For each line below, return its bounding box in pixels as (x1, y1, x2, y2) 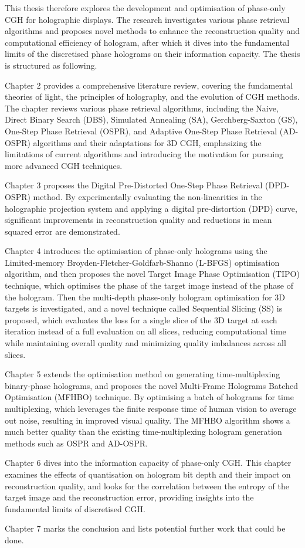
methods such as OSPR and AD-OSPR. (5, 437, 148, 449)
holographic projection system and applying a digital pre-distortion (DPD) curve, (5, 202, 297, 214)
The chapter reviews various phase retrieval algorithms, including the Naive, (5, 102, 279, 114)
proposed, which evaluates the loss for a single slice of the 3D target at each (5, 313, 277, 326)
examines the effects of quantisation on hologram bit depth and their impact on (5, 468, 291, 480)
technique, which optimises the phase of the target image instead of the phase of (5, 279, 293, 292)
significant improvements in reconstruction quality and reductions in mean (5, 214, 272, 226)
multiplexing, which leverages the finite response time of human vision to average (5, 402, 297, 414)
